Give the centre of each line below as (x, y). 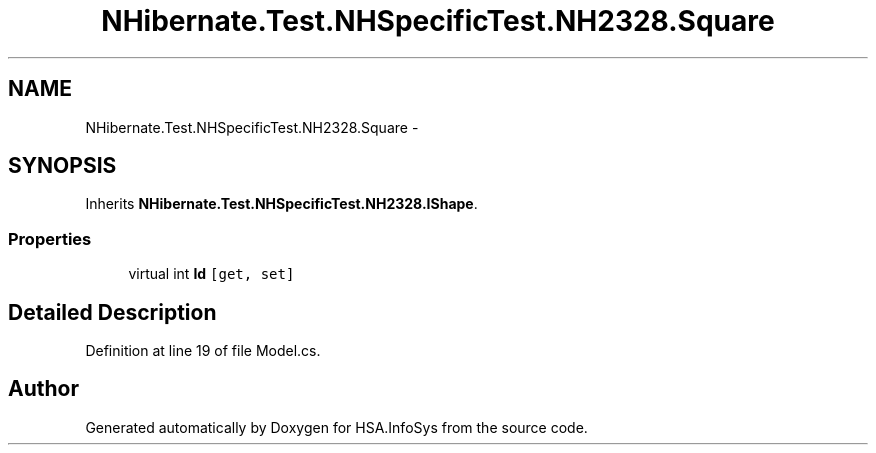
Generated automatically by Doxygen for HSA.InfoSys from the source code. (336, 427)
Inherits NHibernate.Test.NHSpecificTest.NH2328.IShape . (281, 204)
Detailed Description (112, 312)
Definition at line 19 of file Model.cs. (203, 351)
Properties (50, 238)
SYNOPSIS (62, 166)
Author (43, 389)
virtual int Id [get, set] (211, 274)
